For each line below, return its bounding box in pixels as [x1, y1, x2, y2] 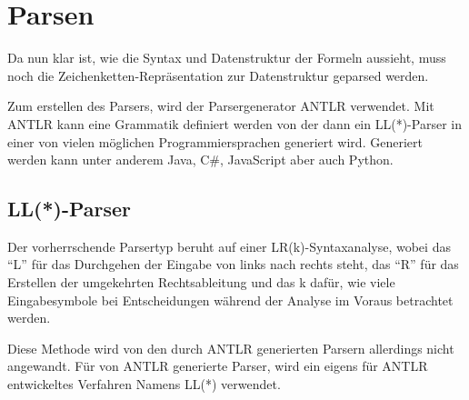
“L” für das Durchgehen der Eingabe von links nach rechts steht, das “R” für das [7, 255, 459, 274]
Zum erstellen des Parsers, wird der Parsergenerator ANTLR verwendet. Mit [7, 96, 434, 115]
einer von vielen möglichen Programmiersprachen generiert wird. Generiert [7, 132, 423, 151]
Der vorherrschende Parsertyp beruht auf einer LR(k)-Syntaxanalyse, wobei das [7, 236, 451, 255]
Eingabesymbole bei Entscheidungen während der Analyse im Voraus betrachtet [7, 290, 454, 309]
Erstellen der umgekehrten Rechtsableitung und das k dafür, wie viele [7, 273, 395, 292]
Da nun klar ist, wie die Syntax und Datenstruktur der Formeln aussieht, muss [7, 48, 446, 67]
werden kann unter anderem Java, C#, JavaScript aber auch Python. [7, 150, 394, 169]
